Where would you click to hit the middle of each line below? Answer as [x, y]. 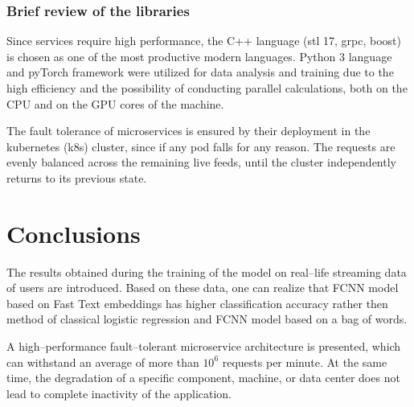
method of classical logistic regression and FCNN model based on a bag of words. [207, 319]
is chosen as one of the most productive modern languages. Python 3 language [199, 56]
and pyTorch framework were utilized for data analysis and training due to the [200, 72]
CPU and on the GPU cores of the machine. [115, 103]
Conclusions [74, 233]
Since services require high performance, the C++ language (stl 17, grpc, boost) [204, 41]
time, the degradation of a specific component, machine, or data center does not [203, 378]
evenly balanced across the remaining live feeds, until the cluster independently [201, 162]
